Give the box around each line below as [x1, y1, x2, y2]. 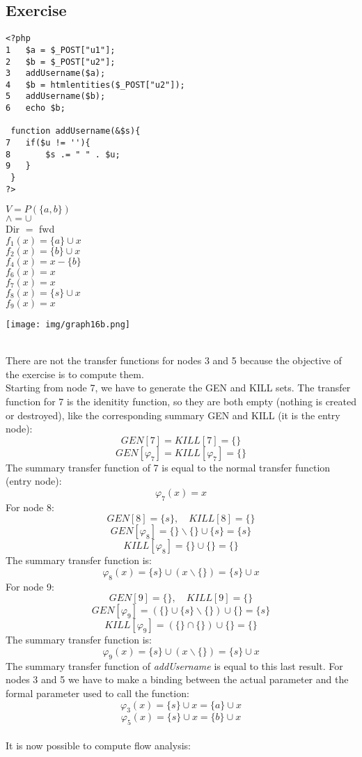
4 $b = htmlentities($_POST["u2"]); [6, 79, 185, 90]
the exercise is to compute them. [6, 366, 144, 381]
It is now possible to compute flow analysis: [6, 738, 191, 752]
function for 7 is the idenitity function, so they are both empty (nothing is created [6, 394, 356, 409]
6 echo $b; [6, 103, 65, 114]
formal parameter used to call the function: [6, 685, 189, 700]
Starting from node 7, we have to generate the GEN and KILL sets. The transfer [6, 380, 351, 395]
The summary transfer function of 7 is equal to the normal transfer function [6, 460, 331, 474]
